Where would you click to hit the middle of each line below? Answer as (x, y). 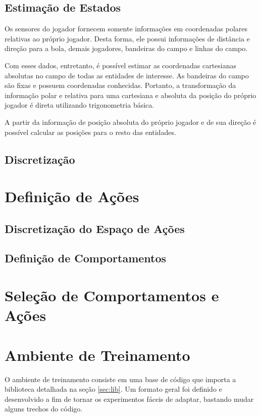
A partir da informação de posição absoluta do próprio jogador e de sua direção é (131, 122)
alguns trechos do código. (44, 409)
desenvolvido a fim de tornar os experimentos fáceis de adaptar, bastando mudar (129, 399)
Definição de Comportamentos (86, 258)
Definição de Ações (72, 196)
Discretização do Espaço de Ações (95, 228)
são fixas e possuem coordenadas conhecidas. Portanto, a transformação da (120, 85)
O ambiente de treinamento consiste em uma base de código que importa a (120, 379)
